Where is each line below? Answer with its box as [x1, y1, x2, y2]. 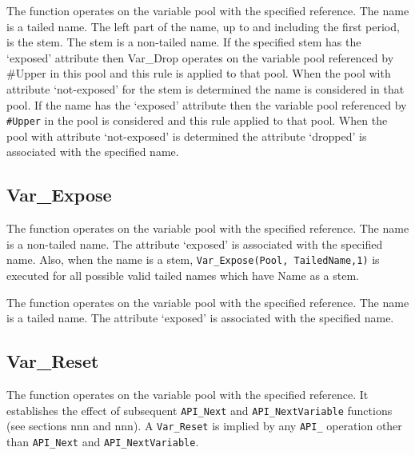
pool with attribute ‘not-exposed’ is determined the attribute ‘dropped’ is [6, 127, 367, 144]
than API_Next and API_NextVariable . [6, 433, 199, 449]
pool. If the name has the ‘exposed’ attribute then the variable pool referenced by [6, 96, 407, 113]
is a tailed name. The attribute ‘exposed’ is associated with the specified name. [6, 309, 394, 326]
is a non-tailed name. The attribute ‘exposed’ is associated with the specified [6, 235, 383, 252]
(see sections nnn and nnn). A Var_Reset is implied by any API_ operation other [6, 417, 402, 434]
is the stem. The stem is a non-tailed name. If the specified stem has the [6, 34, 361, 50]
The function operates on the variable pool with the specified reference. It [6, 386, 369, 403]
